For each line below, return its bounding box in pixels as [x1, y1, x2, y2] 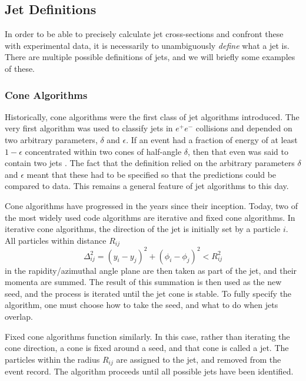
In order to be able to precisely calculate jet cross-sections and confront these [5, 28, 284, 40]
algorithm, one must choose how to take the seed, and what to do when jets [5, 299, 278, 311]
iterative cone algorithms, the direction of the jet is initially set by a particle [5, 223, 281, 235]
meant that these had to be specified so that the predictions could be [26, 168, 277, 180]
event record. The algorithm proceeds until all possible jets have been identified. [5, 365, 294, 377]
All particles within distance [5, 234, 107, 246]
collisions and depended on [195, 122, 292, 134]
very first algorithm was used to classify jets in [5, 122, 173, 134]
